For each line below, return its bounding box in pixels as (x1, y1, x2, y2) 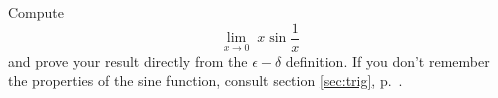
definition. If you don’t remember (285, 50, 490, 71)
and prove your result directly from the (8, 50, 248, 71)
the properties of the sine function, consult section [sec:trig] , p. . (8, 70, 403, 91)
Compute (8, 2, 64, 22)
